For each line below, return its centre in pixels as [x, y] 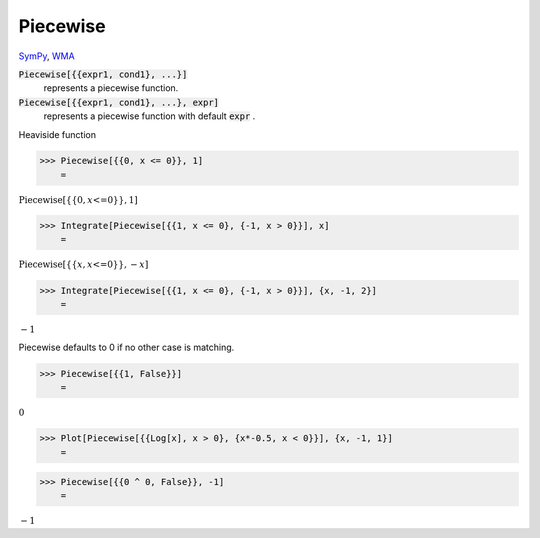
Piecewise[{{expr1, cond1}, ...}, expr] [119, 102]
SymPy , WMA [46, 56]
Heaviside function [57, 134]
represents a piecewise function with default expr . [149, 116]
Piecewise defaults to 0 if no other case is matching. [126, 347]
